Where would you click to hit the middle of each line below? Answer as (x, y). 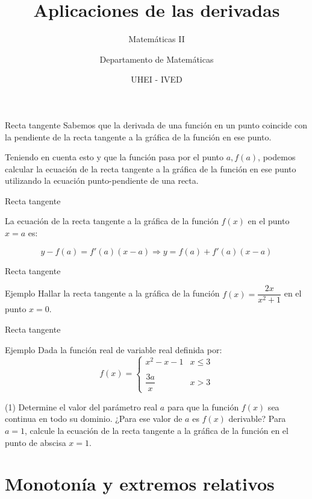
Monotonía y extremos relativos (140, 484)
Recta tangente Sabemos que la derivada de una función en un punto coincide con (156, 124)
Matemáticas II (157, 39)
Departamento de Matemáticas (157, 59)
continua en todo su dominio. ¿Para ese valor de (94, 419)
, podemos (277, 157)
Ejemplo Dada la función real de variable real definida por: (114, 349)
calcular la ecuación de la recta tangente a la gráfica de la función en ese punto (151, 168)
